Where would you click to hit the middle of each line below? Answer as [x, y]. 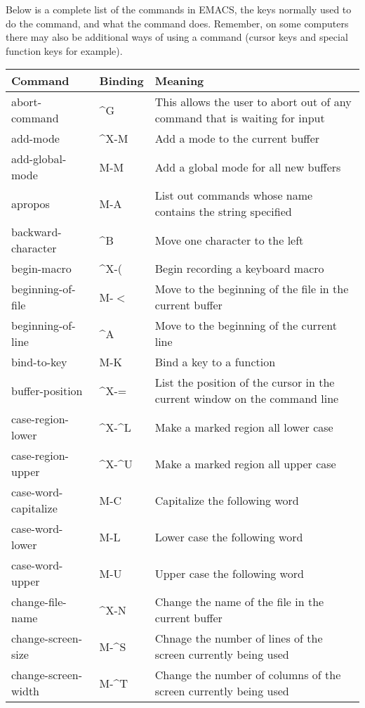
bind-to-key [39, 362]
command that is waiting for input [240, 118]
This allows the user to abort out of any [253, 102]
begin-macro [41, 269]
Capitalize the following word [227, 500]
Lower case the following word [229, 536]
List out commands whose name [234, 195]
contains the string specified [223, 212]
